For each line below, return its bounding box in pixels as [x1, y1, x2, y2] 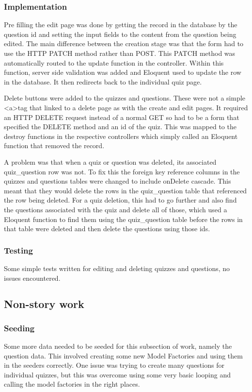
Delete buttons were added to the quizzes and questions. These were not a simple [4, 93, 246, 103]
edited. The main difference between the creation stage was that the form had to [4, 38, 244, 49]
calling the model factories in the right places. [4, 379, 140, 389]
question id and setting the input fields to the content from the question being [4, 29, 236, 39]
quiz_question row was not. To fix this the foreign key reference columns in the [4, 166, 240, 176]
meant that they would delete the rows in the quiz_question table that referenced [4, 185, 247, 195]
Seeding [4, 322, 35, 334]
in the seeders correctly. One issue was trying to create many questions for [4, 360, 224, 370]
